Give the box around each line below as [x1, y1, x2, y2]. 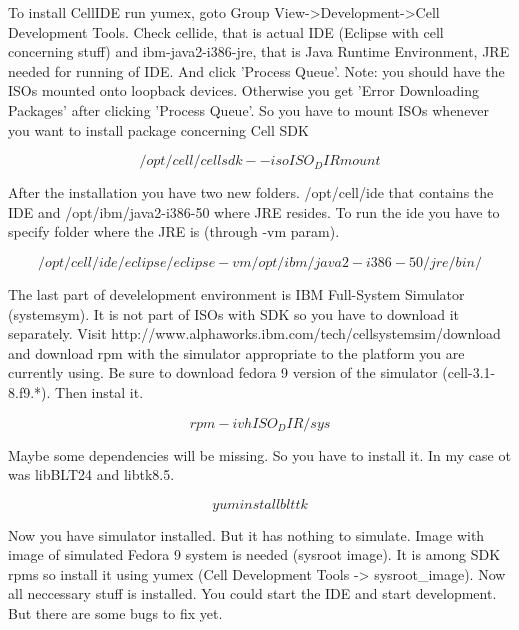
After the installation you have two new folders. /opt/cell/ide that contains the [8, 182, 494, 203]
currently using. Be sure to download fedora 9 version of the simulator [8, 362, 438, 383]
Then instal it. [55, 381, 144, 402]
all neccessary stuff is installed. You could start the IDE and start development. [8, 583, 497, 604]
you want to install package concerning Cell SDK [8, 119, 309, 140]
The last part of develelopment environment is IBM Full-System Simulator [8, 283, 465, 304]
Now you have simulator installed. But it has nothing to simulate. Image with [8, 524, 485, 545]
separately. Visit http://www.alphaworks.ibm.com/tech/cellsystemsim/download [8, 323, 501, 344]
